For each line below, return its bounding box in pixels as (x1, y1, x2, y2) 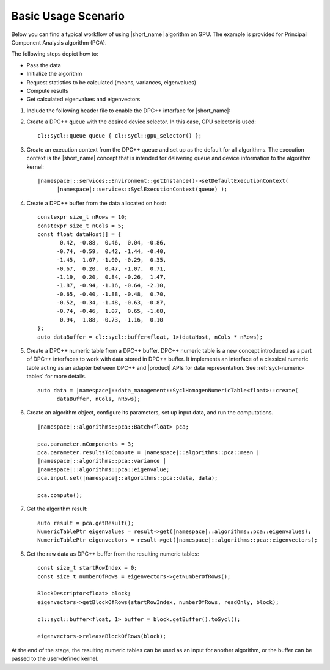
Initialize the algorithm (26, 70, 82, 78)
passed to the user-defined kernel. (11, 655, 99, 663)
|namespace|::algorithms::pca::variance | (37, 457, 167, 465)
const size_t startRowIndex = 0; (37, 564, 137, 572)
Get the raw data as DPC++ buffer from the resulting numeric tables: (26, 550, 199, 558)
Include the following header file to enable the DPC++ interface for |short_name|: (26, 107, 231, 114)
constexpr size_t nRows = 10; (37, 214, 128, 221)
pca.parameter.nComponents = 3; (37, 440, 134, 447)
